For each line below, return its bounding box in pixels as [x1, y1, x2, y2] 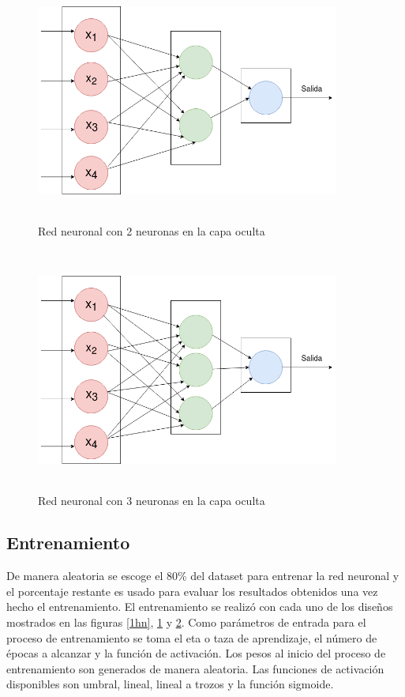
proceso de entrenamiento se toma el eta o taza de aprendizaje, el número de [6, 629, 377, 646]
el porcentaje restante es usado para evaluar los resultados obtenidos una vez [6, 582, 378, 599]
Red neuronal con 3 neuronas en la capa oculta [38, 492, 265, 508]
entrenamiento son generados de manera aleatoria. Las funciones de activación [6, 660, 384, 676]
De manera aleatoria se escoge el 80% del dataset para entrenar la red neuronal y [6, 567, 399, 584]
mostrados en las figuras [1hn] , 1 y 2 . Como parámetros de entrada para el [6, 614, 366, 631]
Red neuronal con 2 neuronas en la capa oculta [38, 222, 265, 239]
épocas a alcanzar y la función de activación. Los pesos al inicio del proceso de [6, 645, 386, 661]
